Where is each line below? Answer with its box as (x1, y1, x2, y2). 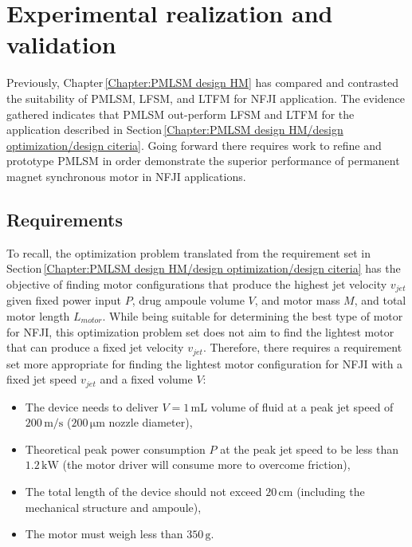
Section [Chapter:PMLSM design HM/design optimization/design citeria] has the (6, 260, 401, 277)
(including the (296, 482, 365, 499)
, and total (354, 292, 406, 309)
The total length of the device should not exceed (25, 482, 262, 499)
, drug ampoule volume (131, 292, 245, 309)
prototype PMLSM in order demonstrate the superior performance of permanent (6, 152, 400, 169)
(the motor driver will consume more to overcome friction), (62, 456, 351, 473)
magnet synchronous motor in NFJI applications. (6, 167, 246, 184)
